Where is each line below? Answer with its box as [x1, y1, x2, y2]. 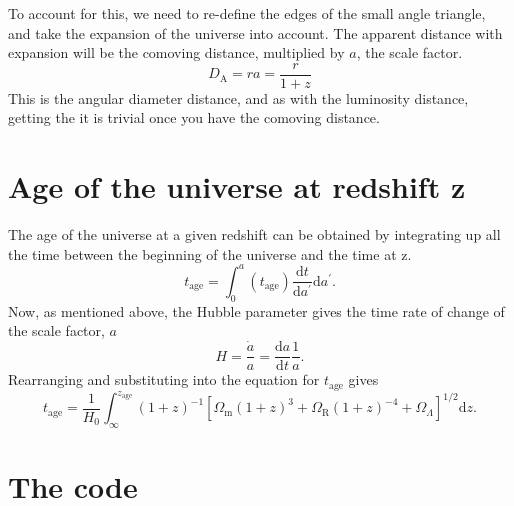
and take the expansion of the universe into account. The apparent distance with [8, 22, 503, 43]
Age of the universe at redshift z [8, 166, 466, 207]
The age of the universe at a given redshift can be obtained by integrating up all [8, 224, 501, 245]
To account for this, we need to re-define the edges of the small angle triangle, [8, 3, 486, 23]
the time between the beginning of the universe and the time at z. [8, 243, 412, 264]
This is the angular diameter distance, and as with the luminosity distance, [8, 87, 469, 108]
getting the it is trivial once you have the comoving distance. [8, 107, 380, 128]
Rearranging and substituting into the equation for [8, 369, 320, 390]
